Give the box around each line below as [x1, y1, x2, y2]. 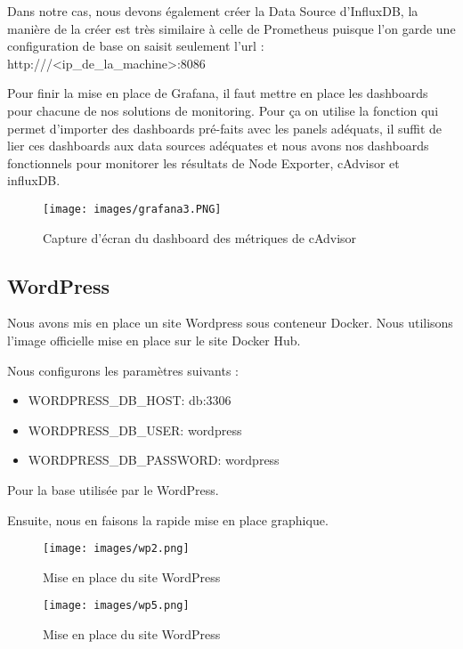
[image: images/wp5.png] [43, 599, 190, 612]
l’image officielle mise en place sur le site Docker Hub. [7, 330, 301, 349]
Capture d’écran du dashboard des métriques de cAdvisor [43, 228, 357, 247]
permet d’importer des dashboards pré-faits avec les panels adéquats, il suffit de [7, 118, 443, 137]
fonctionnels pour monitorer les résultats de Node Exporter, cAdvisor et [7, 153, 400, 172]
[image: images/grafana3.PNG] [43, 202, 222, 215]
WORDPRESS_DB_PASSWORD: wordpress [28, 450, 280, 469]
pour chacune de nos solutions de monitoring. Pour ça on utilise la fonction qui [7, 101, 439, 119]
